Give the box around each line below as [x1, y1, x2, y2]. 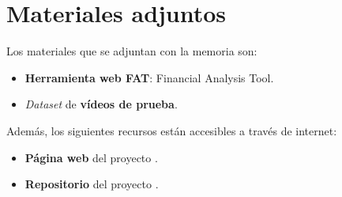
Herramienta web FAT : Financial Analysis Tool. [24, 69, 274, 85]
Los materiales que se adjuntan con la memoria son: [6, 43, 257, 59]
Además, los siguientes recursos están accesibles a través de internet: [6, 122, 337, 138]
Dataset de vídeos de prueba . [24, 96, 178, 112]
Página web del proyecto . [24, 149, 158, 165]
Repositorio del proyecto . [24, 176, 159, 192]
